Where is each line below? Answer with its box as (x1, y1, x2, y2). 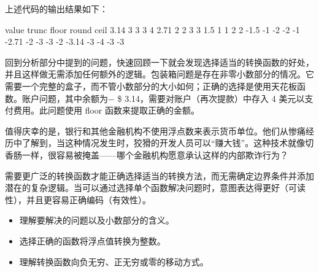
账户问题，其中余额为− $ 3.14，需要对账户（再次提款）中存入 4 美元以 (21, 91, 305, 104)
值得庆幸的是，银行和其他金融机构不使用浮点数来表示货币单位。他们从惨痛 (5, 124, 306, 137)
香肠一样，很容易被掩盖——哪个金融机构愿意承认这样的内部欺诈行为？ (5, 148, 288, 161)
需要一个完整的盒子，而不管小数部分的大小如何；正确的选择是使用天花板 (5, 79, 297, 92)
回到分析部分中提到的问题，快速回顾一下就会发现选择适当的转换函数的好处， (5, 55, 314, 68)
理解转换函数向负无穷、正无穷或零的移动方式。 (19, 255, 209, 268)
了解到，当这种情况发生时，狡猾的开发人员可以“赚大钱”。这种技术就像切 (21, 136, 314, 149)
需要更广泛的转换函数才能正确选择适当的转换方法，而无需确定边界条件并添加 (5, 169, 314, 182)
